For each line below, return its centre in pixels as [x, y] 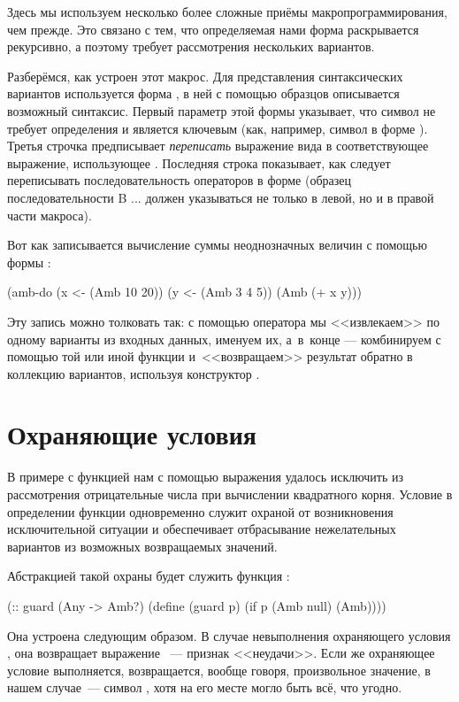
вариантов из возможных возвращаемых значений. [142, 546]
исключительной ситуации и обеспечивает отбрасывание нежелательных [202, 529]
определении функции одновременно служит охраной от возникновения [200, 511]
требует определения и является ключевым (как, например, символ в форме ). [218, 128]
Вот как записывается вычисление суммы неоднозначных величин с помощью [217, 245]
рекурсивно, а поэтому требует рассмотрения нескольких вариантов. [191, 46]
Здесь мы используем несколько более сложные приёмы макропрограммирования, [227, 12]
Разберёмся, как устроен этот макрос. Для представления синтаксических [205, 76]
